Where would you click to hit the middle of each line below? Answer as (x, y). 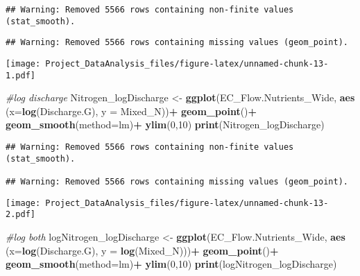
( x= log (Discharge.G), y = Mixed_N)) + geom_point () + (131, 111)
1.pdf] (20, 75)
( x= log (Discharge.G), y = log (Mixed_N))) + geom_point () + (142, 250)
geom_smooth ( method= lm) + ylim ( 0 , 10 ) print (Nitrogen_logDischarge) (165, 124)
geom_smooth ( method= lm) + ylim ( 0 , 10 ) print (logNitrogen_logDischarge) (171, 264)
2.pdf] (20, 215)
